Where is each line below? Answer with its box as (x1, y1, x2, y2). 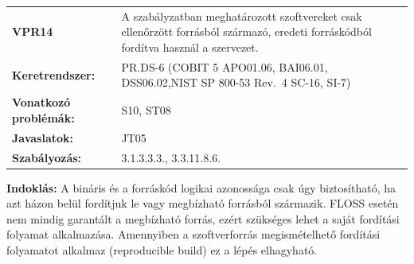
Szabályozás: (12, 149, 82, 165)
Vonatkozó (12, 94, 71, 111)
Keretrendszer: (12, 66, 96, 83)
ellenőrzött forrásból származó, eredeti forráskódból (121, 23, 372, 40)
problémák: (12, 109, 75, 126)
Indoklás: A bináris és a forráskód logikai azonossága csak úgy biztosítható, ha (6, 179, 396, 196)
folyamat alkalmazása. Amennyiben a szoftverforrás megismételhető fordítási (6, 226, 381, 243)
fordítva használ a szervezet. (121, 38, 259, 55)
